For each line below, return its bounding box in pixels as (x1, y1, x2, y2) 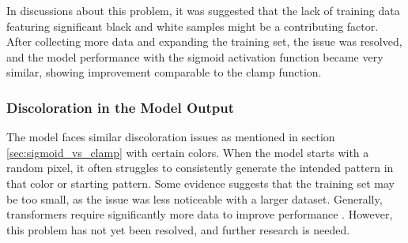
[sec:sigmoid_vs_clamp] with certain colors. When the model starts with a (6, 144, 369, 160)
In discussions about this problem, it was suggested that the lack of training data (6, 2, 400, 18)
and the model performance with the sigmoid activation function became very (6, 48, 383, 65)
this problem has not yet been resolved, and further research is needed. (6, 221, 350, 237)
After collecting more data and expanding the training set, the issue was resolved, (6, 33, 402, 50)
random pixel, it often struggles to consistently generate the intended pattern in (6, 159, 394, 176)
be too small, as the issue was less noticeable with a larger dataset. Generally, (6, 190, 383, 207)
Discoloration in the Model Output (6, 97, 235, 117)
